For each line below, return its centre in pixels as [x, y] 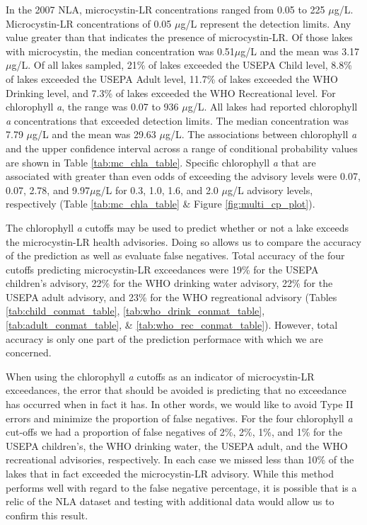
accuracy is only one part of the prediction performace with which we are [164, 338]
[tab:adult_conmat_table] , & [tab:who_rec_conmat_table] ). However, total [172, 325]
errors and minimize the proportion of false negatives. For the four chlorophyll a [179, 418]
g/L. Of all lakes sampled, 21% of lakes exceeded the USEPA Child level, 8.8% [182, 65]
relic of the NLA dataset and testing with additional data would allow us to [170, 501]
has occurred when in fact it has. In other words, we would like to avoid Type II [180, 404]
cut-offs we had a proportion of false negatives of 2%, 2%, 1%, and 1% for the [174, 432]
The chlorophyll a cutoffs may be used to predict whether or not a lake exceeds [177, 227]
